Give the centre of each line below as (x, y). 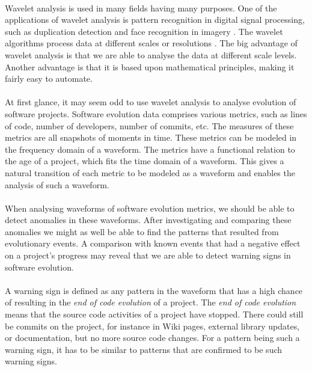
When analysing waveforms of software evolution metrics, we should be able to (150, 208)
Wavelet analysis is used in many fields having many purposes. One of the (141, 8)
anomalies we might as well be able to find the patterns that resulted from (142, 231)
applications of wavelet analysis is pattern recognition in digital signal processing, (155, 20)
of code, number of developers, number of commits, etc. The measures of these (149, 125)
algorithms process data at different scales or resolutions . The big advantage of (151, 43)
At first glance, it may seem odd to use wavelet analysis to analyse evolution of (151, 102)
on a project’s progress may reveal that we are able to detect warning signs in (148, 255)
